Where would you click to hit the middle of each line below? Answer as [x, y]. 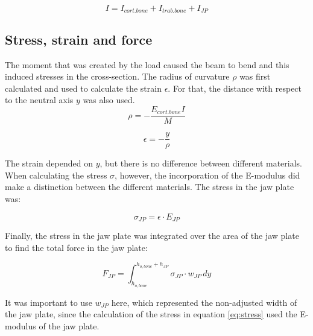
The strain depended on [49, 163]
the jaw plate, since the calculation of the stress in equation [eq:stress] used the [151, 314]
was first [255, 76]
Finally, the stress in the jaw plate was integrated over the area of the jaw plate [152, 235]
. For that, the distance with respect [235, 88]
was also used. [109, 100]
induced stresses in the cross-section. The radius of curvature [117, 76]
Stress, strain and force [79, 39]
